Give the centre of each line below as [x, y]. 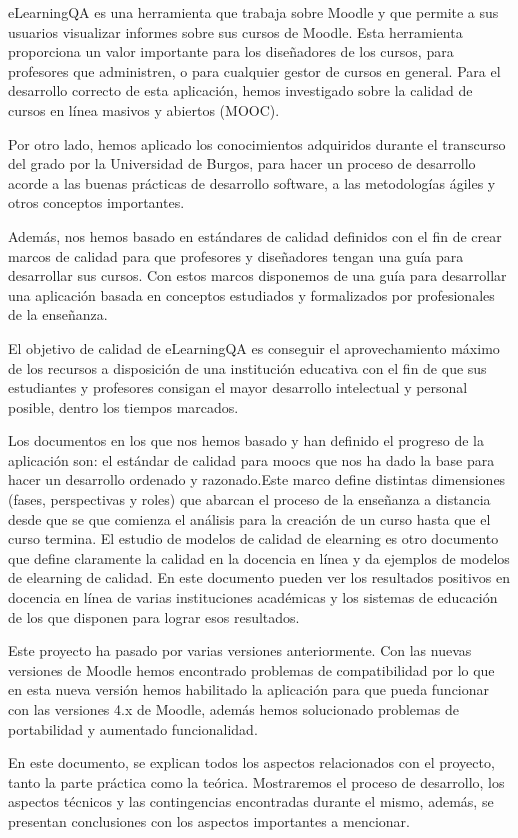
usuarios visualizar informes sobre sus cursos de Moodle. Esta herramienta [235, 31]
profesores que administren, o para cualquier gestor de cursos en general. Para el [254, 70]
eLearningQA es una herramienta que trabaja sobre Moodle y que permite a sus [253, 12]
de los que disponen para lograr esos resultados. [154, 616]
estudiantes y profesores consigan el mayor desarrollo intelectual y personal [238, 387]
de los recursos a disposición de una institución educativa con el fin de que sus [247, 367]
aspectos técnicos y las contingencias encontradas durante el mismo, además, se [251, 801]
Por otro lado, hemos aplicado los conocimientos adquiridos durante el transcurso [257, 143]
